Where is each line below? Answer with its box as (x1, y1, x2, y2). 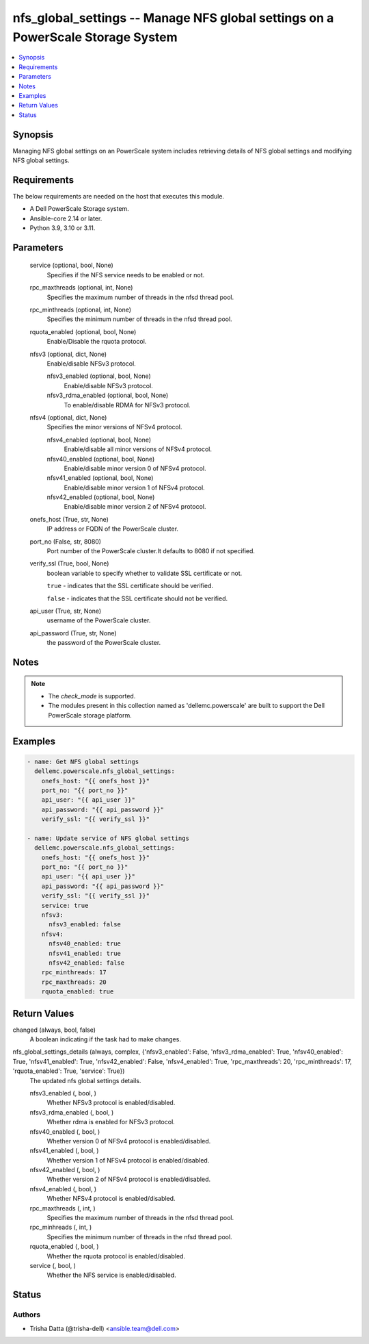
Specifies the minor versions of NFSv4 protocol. (46, 423, 182, 431)
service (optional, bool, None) (29, 261, 114, 270)
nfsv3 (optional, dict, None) (29, 350, 107, 358)
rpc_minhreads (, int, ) (29, 1223, 92, 1232)
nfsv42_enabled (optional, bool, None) (46, 493, 155, 501)
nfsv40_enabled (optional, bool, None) (46, 455, 155, 463)
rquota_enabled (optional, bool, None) (29, 327, 137, 335)
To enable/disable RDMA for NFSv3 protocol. (64, 401, 191, 409)
